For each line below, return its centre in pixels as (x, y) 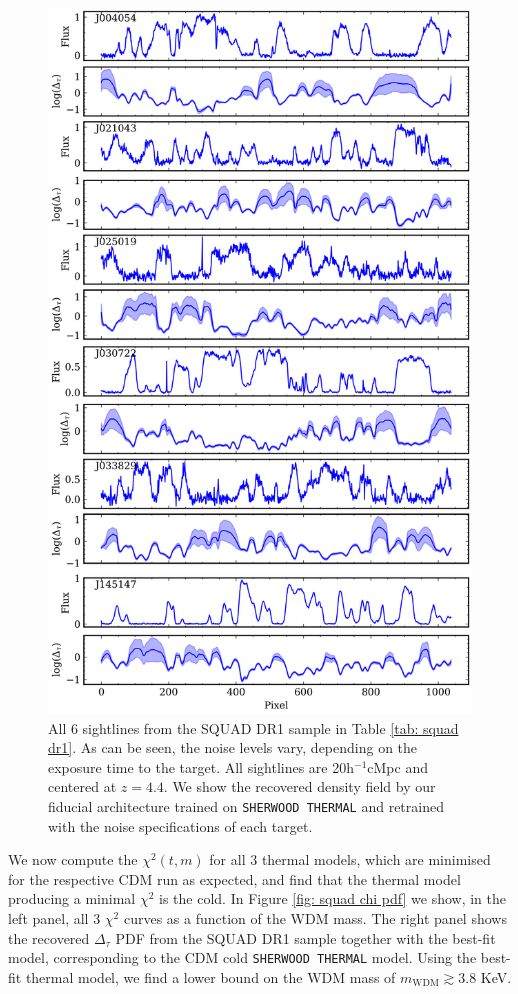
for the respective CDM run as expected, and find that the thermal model (234, 878)
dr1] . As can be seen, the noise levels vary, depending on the (233, 747)
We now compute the (73, 859)
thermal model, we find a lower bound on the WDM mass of (210, 976)
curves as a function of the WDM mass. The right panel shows (315, 917)
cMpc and (397, 766)
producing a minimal (72, 898)
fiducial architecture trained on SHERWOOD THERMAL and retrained (246, 805)
